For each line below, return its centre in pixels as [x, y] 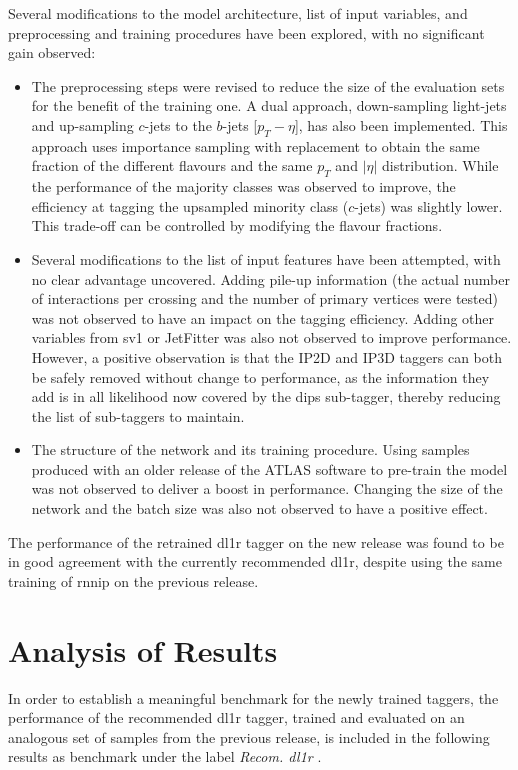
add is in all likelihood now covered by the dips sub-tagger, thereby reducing [266, 396]
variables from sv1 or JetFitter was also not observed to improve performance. [271, 337]
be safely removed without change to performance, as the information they [260, 376]
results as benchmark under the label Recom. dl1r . [165, 756]
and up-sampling [82, 124]
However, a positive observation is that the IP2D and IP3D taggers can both [266, 356]
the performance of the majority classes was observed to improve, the [243, 186]
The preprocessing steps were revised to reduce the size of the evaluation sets [268, 85]
